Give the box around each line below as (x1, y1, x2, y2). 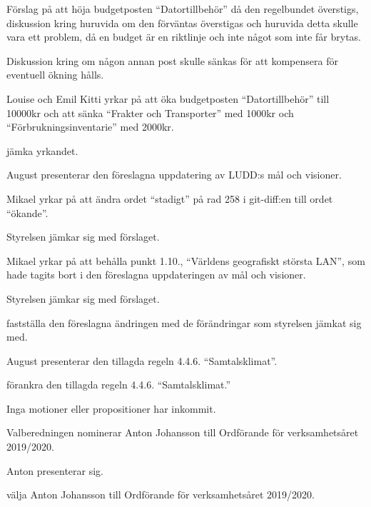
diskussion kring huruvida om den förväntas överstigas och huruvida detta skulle (6, 15, 358, 30)
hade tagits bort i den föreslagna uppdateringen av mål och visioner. (6, 267, 306, 282)
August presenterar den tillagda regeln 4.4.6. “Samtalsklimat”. (6, 353, 278, 368)
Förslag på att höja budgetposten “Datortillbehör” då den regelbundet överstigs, (6, 1, 359, 16)
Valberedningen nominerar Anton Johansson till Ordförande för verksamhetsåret (6, 425, 359, 440)
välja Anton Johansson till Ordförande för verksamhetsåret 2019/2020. (6, 487, 315, 502)
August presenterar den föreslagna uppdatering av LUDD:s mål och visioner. (6, 167, 342, 182)
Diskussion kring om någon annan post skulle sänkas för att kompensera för (6, 53, 338, 68)
